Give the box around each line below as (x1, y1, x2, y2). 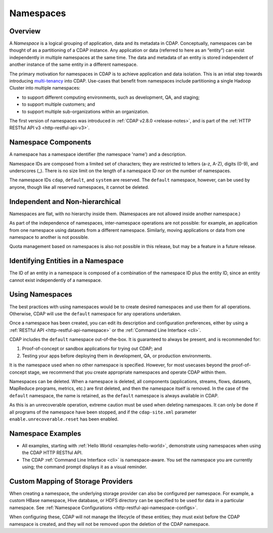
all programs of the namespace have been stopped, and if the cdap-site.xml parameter (9, 409, 197, 415)
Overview (9, 27, 41, 35)
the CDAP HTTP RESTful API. (22, 449, 83, 456)
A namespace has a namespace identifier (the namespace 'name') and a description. (9, 151, 187, 157)
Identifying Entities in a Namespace (9, 257, 124, 265)
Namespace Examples (9, 429, 81, 438)
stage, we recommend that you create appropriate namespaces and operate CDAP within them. (27, 369, 227, 375)
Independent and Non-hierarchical (9, 197, 121, 206)
